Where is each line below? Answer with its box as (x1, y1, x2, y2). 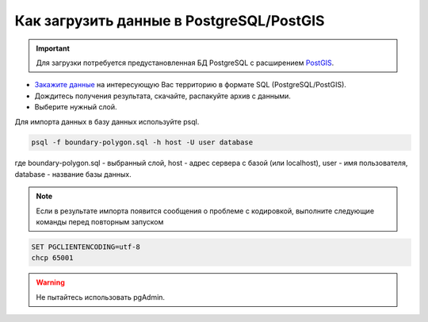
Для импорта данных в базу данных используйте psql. (14, 117, 200, 126)
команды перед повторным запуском (36, 217, 164, 227)
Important (36, 44, 71, 53)
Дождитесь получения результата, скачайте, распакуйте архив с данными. (34, 91, 291, 101)
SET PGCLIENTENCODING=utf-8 (31, 243, 140, 251)
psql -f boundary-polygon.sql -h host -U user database (31, 138, 254, 147)
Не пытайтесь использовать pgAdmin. (36, 292, 166, 301)
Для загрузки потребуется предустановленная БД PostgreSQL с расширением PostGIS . (36, 58, 334, 67)
